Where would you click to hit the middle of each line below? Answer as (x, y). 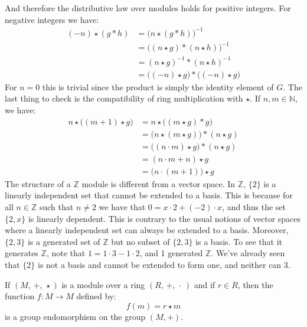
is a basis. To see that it (239, 241)
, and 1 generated (171, 253)
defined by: (96, 296)
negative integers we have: (52, 19)
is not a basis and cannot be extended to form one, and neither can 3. (164, 264)
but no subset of (141, 241)
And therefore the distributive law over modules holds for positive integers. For (148, 8)
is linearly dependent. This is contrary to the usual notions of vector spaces (164, 218)
